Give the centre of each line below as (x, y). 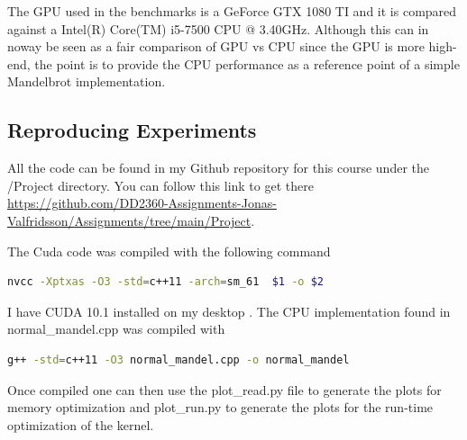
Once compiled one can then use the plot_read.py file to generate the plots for (224, 389)
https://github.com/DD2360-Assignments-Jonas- (142, 203)
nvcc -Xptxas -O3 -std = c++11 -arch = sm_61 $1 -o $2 (165, 282)
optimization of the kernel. (81, 424)
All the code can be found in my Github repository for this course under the (219, 168)
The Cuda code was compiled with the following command (169, 251)
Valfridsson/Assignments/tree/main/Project (129, 220)
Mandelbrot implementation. (87, 81)
